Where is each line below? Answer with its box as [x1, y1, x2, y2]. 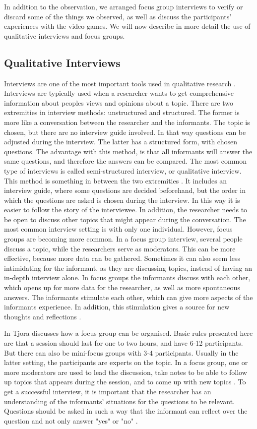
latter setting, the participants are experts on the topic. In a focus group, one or [4, 357, 248, 368]
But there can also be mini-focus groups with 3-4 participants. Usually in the [4, 347, 239, 358]
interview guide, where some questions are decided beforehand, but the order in [4, 185, 246, 195]
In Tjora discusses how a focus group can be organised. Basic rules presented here [4, 328, 253, 338]
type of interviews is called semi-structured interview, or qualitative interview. [4, 165, 242, 176]
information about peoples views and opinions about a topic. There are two [4, 97, 233, 108]
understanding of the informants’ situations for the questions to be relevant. [4, 396, 235, 406]
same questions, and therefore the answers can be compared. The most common [4, 156, 247, 166]
